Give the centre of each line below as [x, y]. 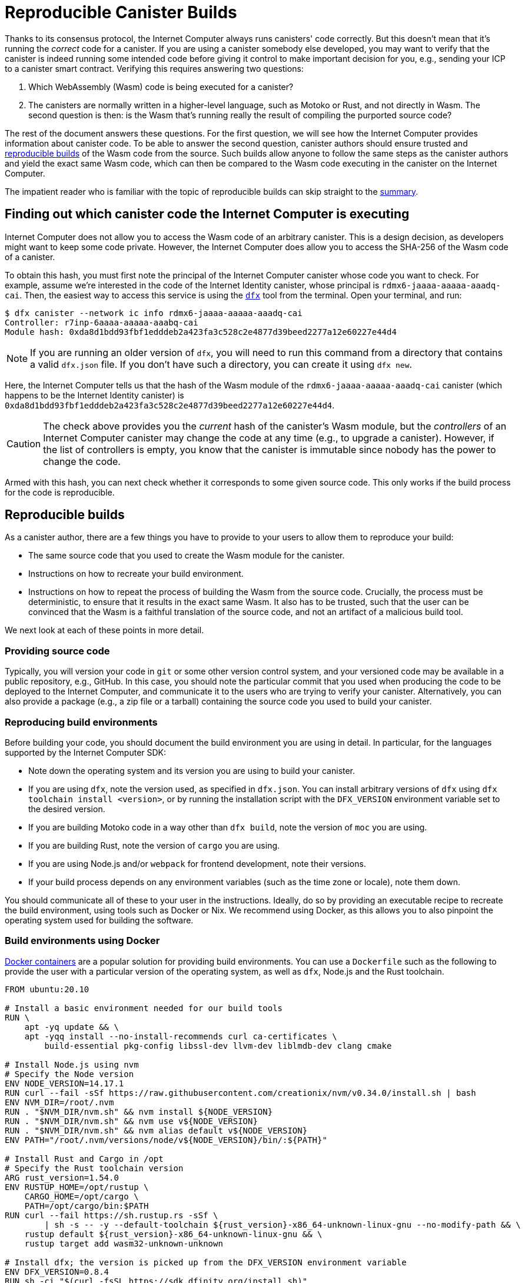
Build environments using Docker [82, 941]
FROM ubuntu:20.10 [47, 989]
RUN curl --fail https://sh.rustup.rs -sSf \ [112, 1215]
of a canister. [30, 257]
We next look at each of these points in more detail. [104, 630]
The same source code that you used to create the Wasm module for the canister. [187, 556]
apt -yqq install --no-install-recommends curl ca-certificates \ [181, 1036]
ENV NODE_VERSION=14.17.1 [64, 1083]
